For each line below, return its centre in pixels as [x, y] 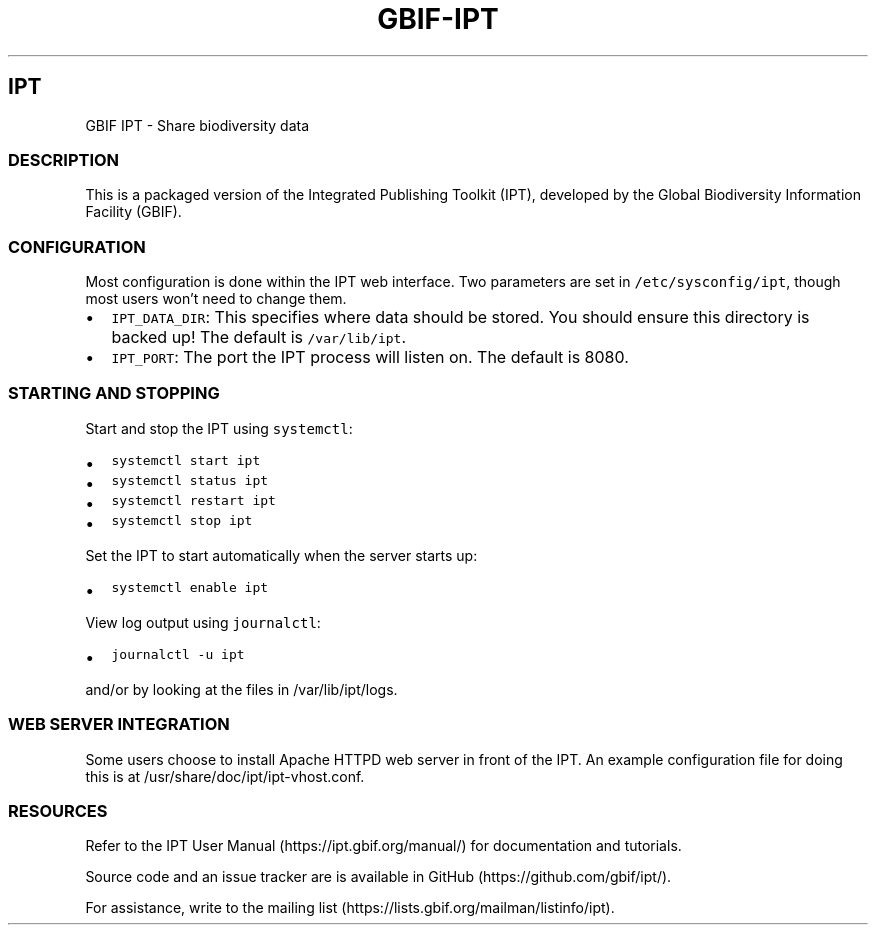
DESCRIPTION [64, 159]
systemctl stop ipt [182, 520]
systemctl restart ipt [193, 500]
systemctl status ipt [190, 480]
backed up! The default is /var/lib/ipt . [259, 337]
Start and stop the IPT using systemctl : [219, 428]
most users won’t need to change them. [216, 299]
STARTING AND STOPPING [114, 393]
